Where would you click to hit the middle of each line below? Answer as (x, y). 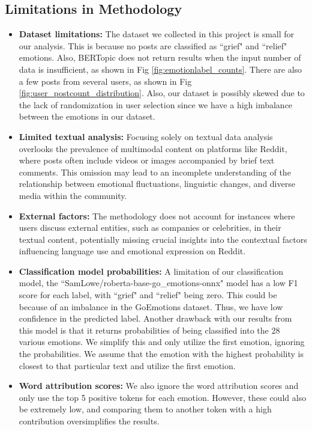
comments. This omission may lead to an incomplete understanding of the (155, 172)
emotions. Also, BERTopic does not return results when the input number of (160, 57)
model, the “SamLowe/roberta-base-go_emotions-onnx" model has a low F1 (158, 283)
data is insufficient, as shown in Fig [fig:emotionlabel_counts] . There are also (160, 69)
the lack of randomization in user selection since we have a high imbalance (156, 104)
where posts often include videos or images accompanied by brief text (147, 160)
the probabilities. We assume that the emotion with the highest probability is (161, 354)
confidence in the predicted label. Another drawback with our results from (155, 318)
